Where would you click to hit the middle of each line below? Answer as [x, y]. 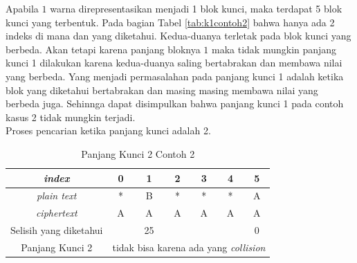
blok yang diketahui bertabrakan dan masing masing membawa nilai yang [162, 90]
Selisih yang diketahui [57, 230]
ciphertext [56, 213]
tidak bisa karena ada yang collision [189, 247]
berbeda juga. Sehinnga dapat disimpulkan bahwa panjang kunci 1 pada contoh [175, 103]
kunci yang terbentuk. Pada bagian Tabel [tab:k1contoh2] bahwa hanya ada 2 [170, 22]
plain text [57, 196]
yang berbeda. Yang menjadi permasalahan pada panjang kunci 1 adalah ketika [175, 76]
